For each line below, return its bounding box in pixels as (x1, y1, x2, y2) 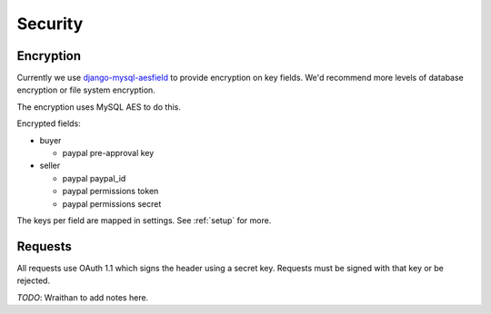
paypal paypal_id (62, 172, 126, 183)
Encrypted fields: (16, 118, 81, 129)
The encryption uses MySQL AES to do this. (16, 101, 181, 113)
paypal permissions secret (62, 198, 162, 209)
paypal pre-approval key (62, 148, 155, 159)
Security (16, 14, 84, 34)
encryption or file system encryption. (16, 84, 156, 95)
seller (39, 160, 61, 172)
